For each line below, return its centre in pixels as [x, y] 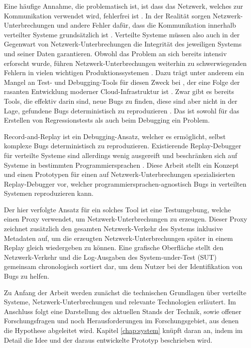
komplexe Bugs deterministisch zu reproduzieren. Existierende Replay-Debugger [123, 146]
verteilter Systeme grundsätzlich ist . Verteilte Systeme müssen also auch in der [122, 34]
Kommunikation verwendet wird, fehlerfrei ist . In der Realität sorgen [107, 15]
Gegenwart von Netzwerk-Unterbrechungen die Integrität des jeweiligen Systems [123, 44]
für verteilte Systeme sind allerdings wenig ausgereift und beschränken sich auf [121, 155]
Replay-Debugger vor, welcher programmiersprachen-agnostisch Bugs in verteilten [125, 183]
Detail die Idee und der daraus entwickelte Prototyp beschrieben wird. [108, 340]
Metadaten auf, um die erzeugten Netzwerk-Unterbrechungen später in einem [118, 238]
